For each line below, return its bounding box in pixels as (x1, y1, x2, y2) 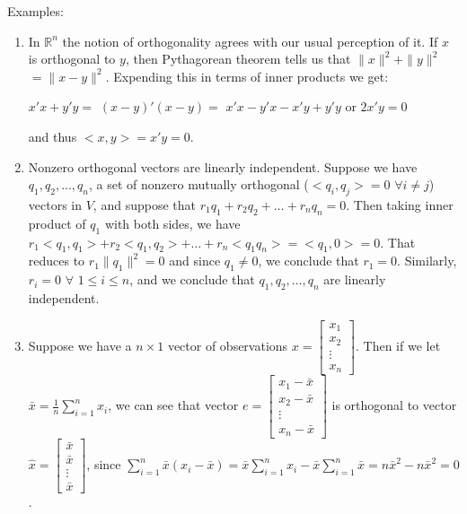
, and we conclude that (129, 270, 255, 289)
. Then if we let (355, 335, 441, 354)
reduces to (28, 251, 85, 270)
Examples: (7, 2, 64, 20)
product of (28, 213, 86, 232)
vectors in (28, 195, 83, 213)
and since (169, 251, 221, 270)
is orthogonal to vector (331, 396, 457, 414)
